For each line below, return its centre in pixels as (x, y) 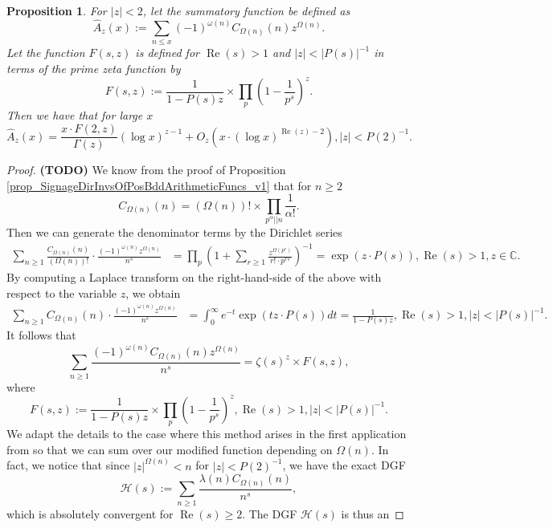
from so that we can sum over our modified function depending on (170, 449)
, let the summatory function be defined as (246, 10)
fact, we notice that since (68, 465)
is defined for (167, 53)
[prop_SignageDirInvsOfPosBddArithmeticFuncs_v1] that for (159, 185)
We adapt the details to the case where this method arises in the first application (207, 434)
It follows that (41, 335)
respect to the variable (62, 292)
